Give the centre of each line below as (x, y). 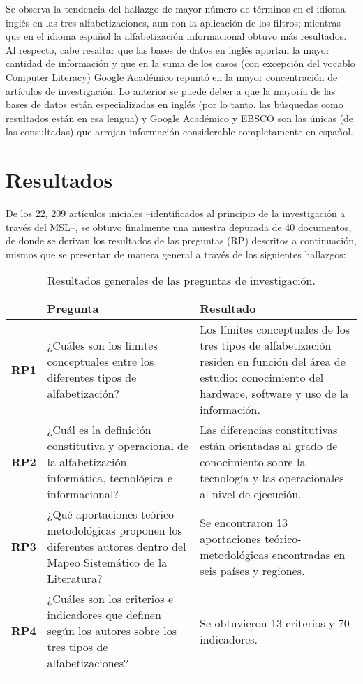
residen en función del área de (273, 362)
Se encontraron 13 (244, 522)
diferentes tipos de (92, 378)
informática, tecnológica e (110, 478)
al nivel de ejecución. (251, 494)
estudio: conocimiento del (262, 378)
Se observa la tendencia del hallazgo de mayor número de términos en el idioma (176, 8)
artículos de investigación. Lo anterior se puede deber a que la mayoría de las (171, 90)
